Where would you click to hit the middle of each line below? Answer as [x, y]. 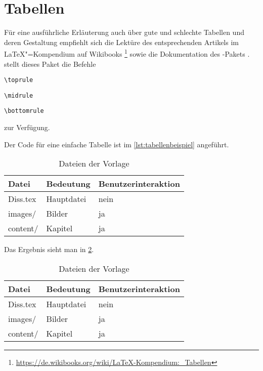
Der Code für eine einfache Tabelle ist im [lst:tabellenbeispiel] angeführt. [117, 144]
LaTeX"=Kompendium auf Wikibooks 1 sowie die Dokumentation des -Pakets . [127, 53]
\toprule [19, 80]
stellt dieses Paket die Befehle [50, 64]
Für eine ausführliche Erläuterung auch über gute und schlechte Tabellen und [124, 32]
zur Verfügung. [27, 127]
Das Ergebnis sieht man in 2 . [49, 249]
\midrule [19, 95]
